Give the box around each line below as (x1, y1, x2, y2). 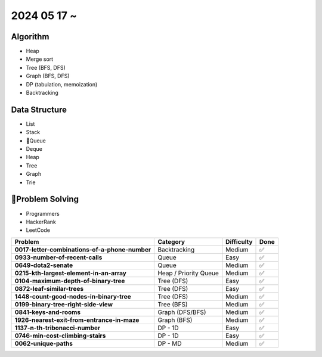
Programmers (26, 210, 60, 217)
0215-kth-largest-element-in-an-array (14, 269, 126, 277)
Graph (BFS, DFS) (26, 72, 70, 80)
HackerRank (26, 218, 57, 225)
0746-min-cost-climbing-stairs (14, 331, 106, 340)
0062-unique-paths (14, 339, 73, 347)
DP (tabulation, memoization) (26, 80, 98, 88)
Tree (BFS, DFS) (26, 64, 66, 71)
